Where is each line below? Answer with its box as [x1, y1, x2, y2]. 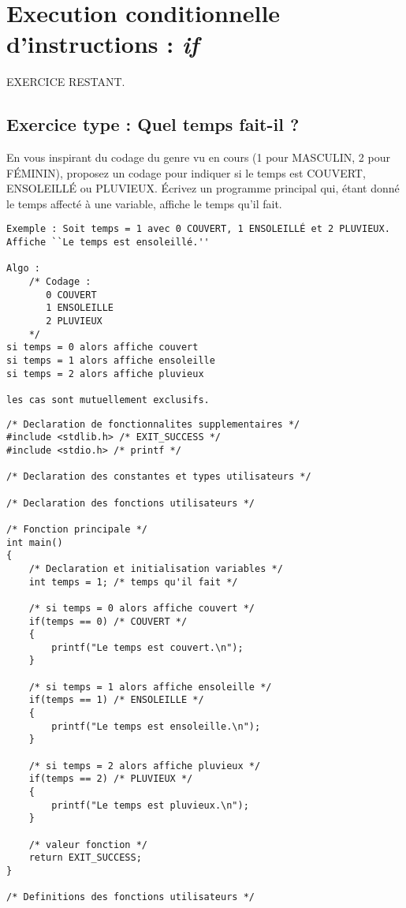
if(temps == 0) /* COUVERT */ [28, 615, 188, 627]
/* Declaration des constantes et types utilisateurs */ [6, 471, 311, 483]
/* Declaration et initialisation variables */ [28, 562, 283, 574]
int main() [6, 536, 63, 548]
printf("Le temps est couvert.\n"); [51, 641, 244, 653]
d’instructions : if [6, 28, 199, 61]
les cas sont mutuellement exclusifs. [6, 394, 210, 406]
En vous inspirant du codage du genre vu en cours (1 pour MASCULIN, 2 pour [6, 149, 390, 166]
